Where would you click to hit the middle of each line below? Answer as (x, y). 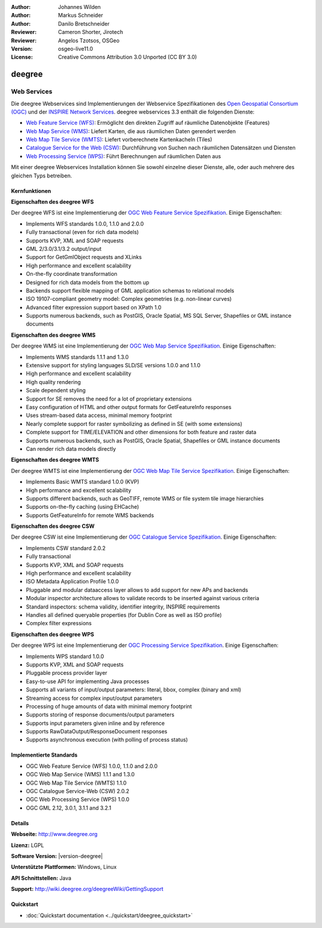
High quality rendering (53, 382)
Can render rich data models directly (71, 448)
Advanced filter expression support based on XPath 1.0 (94, 307)
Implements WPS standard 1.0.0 (65, 656)
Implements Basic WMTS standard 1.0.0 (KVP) (83, 482)
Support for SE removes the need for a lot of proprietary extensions (109, 399)
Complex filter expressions (59, 623)
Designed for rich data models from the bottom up (88, 282)
